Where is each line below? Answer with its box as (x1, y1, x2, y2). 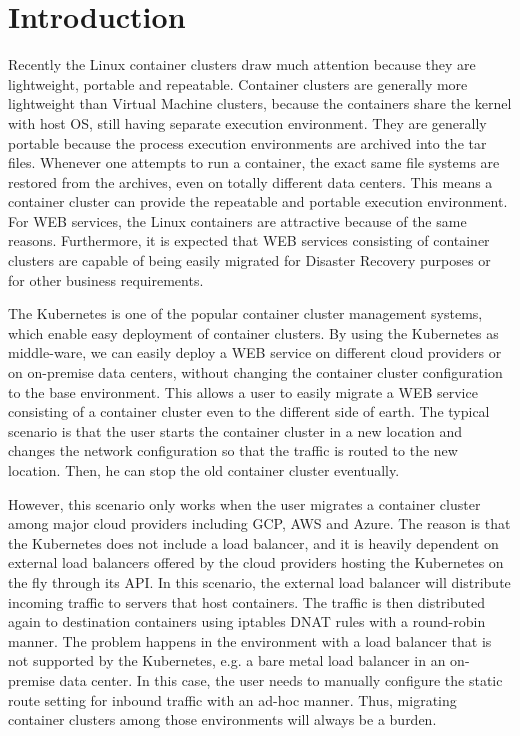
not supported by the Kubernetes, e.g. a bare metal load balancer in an (8, 650, 446, 671)
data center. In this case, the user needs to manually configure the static (59, 669, 503, 690)
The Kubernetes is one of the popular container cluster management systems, (8, 303, 483, 324)
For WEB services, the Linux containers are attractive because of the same (8, 210, 467, 231)
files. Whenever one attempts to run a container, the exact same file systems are (8, 152, 500, 173)
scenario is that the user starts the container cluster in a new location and (8, 420, 463, 441)
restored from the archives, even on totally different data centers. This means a (8, 171, 493, 192)
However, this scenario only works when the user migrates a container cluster (8, 493, 481, 514)
